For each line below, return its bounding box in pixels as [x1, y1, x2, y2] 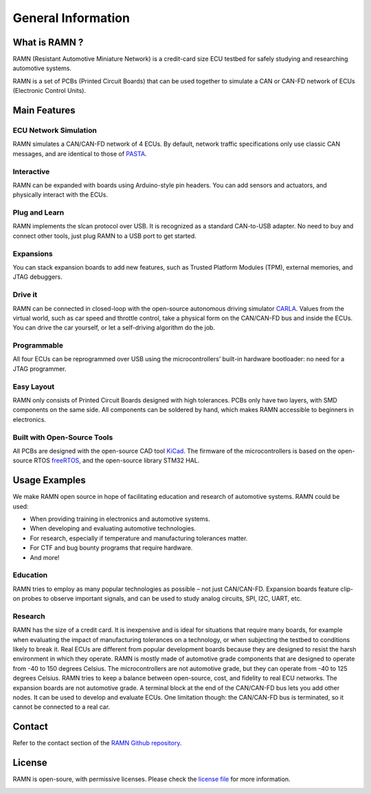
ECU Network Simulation [12, 126, 98, 136]
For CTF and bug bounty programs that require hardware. [30, 544, 193, 552]
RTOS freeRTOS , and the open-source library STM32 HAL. [34, 456, 200, 464]
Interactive [12, 167, 50, 176]
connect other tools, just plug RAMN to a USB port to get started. [12, 231, 197, 240]
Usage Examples [12, 475, 86, 486]
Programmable [12, 341, 64, 350]
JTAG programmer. [12, 365, 67, 373]
